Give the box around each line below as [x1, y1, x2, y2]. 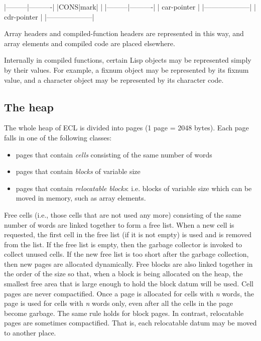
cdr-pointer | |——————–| [4, 11, 94, 22]
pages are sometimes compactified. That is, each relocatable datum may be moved [4, 317, 257, 328]
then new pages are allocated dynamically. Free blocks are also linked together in [4, 258, 253, 269]
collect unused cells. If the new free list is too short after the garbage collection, [4, 249, 249, 259]
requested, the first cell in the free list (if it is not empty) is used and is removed [4, 229, 251, 240]
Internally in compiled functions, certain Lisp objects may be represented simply [4, 55, 251, 65]
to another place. [4, 327, 56, 338]
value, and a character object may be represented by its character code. [4, 74, 224, 85]
